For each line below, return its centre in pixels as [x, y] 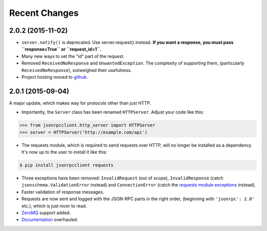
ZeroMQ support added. [46, 213]
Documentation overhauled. [50, 220]
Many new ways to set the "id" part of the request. [73, 56]
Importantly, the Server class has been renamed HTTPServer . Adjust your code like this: [113, 112]
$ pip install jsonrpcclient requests [67, 165]
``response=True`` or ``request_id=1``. [62, 49]
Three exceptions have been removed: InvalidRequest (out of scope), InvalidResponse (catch [122, 178]
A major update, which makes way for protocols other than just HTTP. [80, 103]
